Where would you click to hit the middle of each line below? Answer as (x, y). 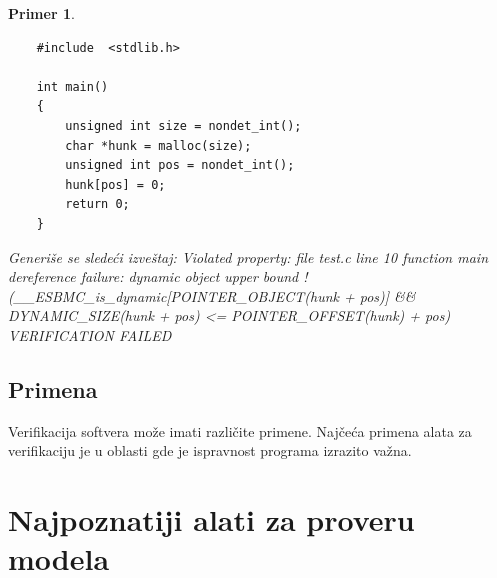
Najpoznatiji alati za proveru (211, 519)
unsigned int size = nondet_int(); (183, 125)
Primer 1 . (41, 13)
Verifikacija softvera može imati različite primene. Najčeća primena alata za (240, 430)
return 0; (97, 204)
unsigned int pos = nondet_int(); (180, 165)
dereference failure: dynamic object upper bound (153, 276)
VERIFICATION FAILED (90, 334)
